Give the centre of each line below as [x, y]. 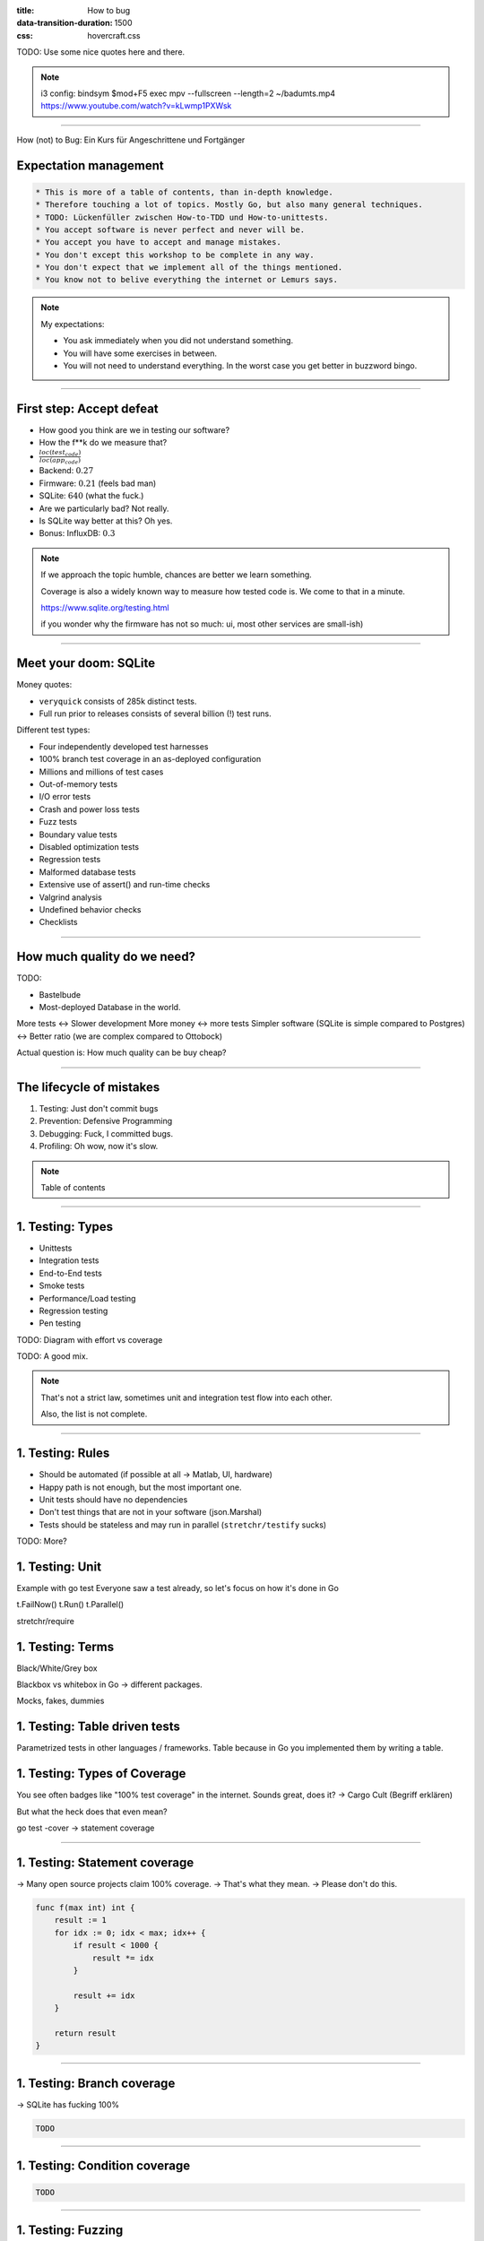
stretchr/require [46, 1621]
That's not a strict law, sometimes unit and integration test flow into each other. [187, 1397]
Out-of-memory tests [78, 784]
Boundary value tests [78, 835]
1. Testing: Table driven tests [99, 1727]
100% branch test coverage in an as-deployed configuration [150, 759]
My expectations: [73, 324]
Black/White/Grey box [57, 1668]
